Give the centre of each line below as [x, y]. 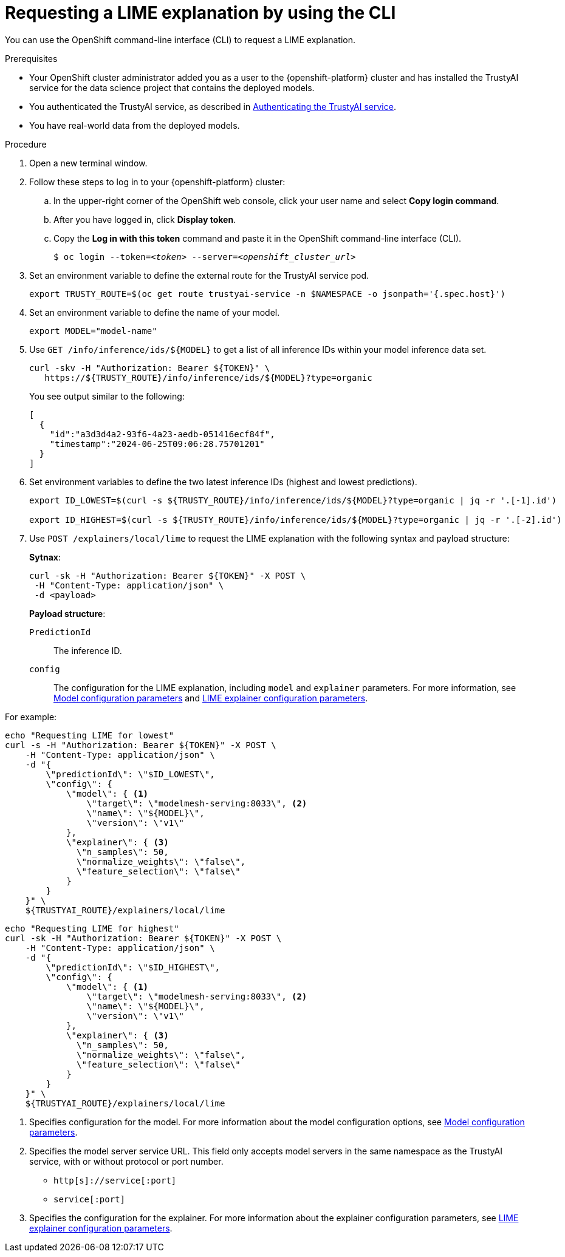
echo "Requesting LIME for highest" [92, 928]
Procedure [26, 144]
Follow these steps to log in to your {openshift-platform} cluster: [157, 182]
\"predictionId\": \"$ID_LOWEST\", [130, 774]
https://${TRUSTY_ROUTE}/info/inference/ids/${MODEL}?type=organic [208, 377]
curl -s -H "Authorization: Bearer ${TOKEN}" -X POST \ [141, 745]
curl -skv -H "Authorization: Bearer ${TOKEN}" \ [150, 368]
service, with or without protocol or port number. [126, 1161]
